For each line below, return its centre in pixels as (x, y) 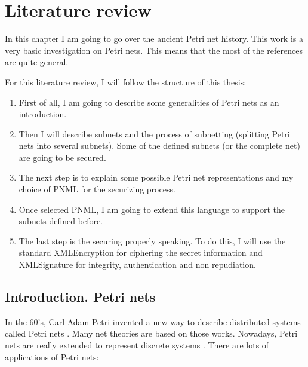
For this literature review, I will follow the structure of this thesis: (126, 82)
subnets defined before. (61, 221)
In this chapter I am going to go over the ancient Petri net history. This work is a (154, 39)
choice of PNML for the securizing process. (97, 189)
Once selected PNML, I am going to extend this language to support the (152, 209)
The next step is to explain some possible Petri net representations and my (156, 177)
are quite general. (37, 62)
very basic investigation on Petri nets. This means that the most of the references (154, 50)
